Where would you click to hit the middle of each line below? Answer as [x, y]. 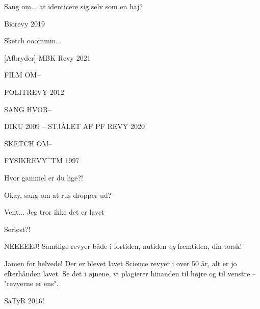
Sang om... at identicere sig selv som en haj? [74, 6]
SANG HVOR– [28, 109]
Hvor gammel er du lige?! [44, 177]
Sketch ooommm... [33, 41]
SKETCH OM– [28, 143]
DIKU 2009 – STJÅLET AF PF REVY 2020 [74, 126]
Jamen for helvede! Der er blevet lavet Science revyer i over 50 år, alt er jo [121, 263]
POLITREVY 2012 [34, 92]
